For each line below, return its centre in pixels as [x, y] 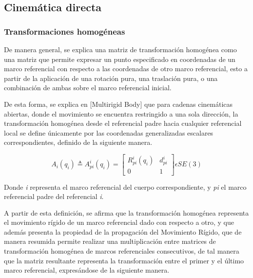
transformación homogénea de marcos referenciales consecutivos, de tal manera [122, 251]
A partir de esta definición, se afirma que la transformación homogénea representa [126, 212]
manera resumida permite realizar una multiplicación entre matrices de [110, 241]
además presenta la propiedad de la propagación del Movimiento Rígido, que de [123, 231]
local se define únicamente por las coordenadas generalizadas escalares [109, 132]
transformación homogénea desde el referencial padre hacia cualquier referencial [123, 123]
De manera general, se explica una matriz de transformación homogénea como [120, 49]
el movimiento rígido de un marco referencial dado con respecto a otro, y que [119, 222]
